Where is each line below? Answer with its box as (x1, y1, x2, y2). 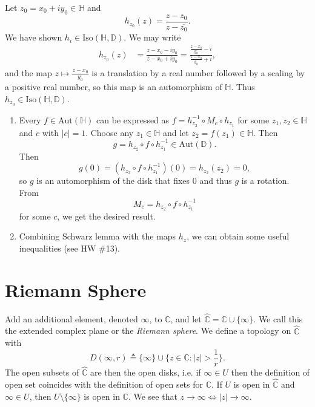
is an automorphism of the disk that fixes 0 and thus (36, 174, 232, 187)
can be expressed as (96, 113, 170, 126)
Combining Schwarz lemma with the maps (19, 230, 176, 243)
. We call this (253, 312, 303, 325)
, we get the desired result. (57, 209, 156, 222)
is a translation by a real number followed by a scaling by (91, 66, 305, 79)
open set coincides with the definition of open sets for (5, 377, 204, 390)
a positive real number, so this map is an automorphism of (5, 80, 222, 93)
